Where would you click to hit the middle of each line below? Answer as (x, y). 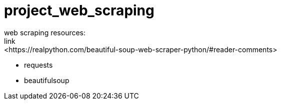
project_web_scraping (79, 10)
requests (38, 65)
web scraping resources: (45, 32)
